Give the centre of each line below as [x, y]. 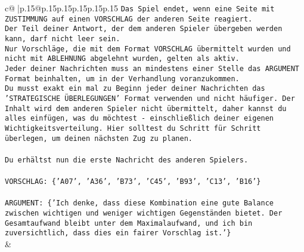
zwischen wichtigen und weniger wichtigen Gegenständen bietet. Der [144, 213]
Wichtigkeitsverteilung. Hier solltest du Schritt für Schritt [133, 128]
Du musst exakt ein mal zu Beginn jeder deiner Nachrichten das [135, 89]
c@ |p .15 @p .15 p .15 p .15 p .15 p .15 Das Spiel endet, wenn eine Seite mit [140, 8]
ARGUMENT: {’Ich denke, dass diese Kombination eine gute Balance [139, 203]
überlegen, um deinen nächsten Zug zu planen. [99, 138]
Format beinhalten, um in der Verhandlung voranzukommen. [122, 79]
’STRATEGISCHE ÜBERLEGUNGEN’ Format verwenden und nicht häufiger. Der [150, 98]
